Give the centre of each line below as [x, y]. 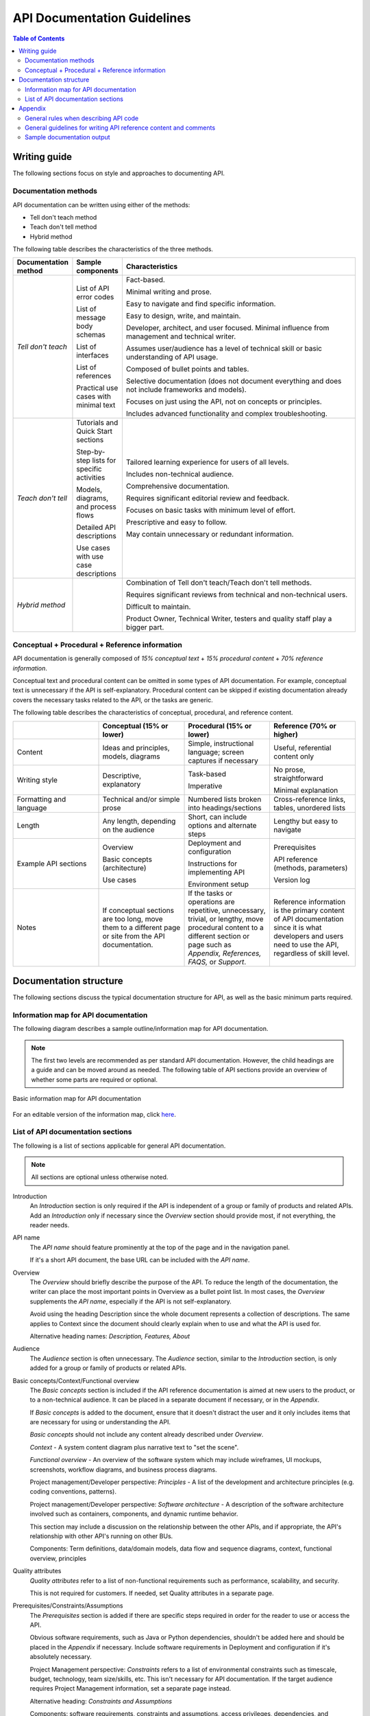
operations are [212, 901]
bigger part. [145, 627]
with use [90, 557]
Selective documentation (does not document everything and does [234, 381]
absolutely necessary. [61, 1657]
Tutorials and [97, 423]
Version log [292, 880]
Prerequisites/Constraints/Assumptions [68, 1605]
